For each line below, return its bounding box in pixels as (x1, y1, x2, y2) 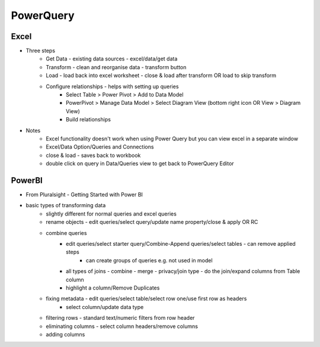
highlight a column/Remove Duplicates (66, 284, 160, 291)
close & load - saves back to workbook (46, 152, 141, 159)
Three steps (25, 47, 56, 54)
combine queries (46, 229, 87, 236)
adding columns (46, 330, 85, 338)
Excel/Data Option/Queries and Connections (46, 143, 154, 150)
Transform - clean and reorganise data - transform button (46, 63, 187, 70)
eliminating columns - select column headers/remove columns (46, 323, 199, 330)
